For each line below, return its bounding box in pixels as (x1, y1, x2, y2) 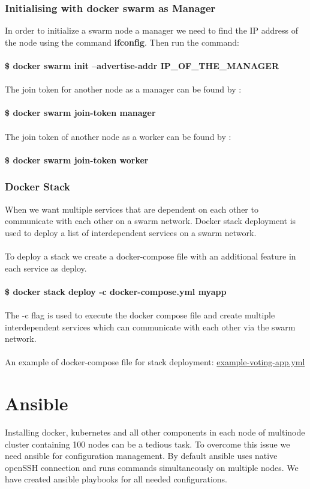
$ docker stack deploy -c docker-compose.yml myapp (5, 285, 227, 297)
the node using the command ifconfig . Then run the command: (5, 35, 239, 48)
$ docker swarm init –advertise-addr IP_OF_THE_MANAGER (5, 59, 279, 71)
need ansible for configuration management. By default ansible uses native (5, 449, 278, 462)
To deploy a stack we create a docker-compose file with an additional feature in (5, 249, 296, 262)
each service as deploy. (5, 261, 87, 274)
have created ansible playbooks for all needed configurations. (5, 473, 227, 485)
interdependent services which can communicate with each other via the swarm (5, 320, 296, 333)
